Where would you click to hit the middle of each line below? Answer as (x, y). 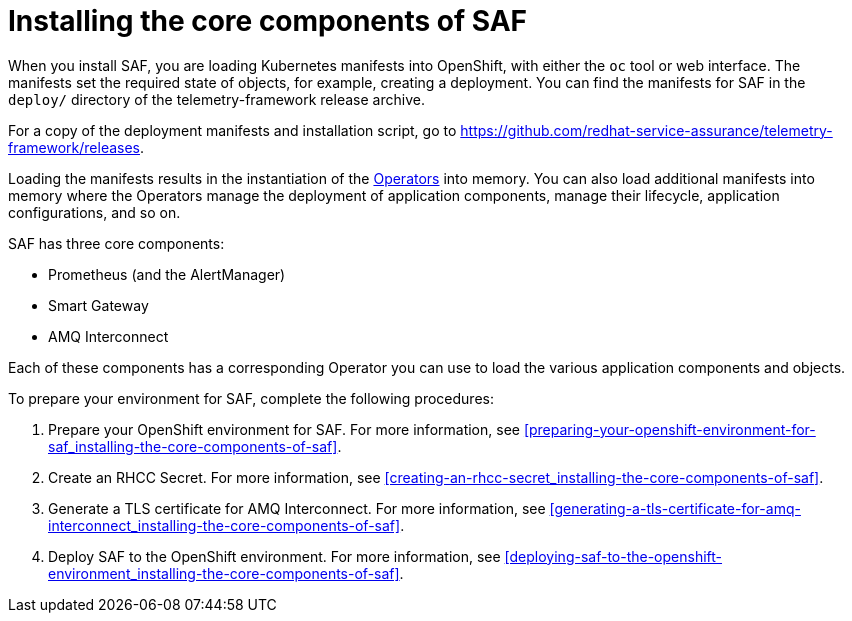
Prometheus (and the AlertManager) (167, 274)
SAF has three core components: (116, 243)
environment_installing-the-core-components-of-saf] (224, 573)
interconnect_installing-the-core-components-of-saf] (224, 525)
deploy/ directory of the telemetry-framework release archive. (216, 99)
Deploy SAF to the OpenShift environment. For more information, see (274, 556)
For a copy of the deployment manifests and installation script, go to (232, 130)
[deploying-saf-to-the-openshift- (613, 556)
